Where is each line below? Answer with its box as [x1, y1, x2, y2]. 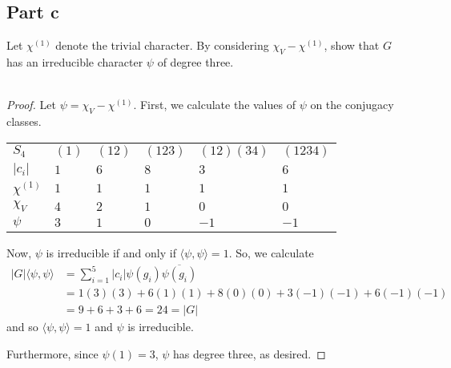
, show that [324, 37, 380, 54]
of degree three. [157, 54, 234, 70]
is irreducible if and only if [46, 245, 176, 261]
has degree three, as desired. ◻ [173, 345, 326, 362]
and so [6, 318, 38, 335]
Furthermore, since [6, 345, 99, 362]
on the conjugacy [310, 96, 394, 113]
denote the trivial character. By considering [55, 37, 269, 54]
